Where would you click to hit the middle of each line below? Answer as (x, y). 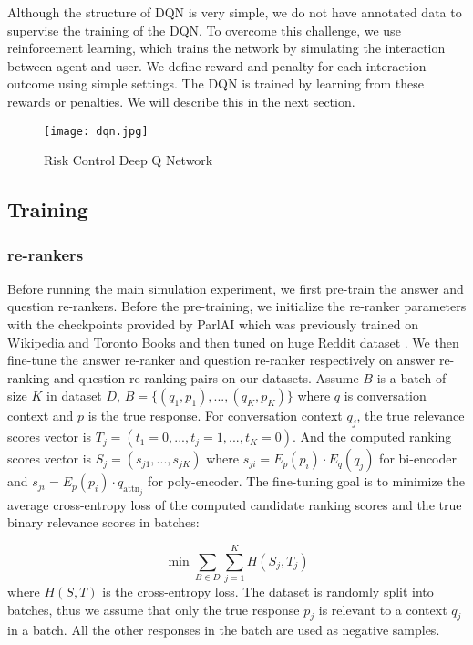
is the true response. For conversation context (215, 416)
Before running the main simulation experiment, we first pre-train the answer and (236, 288)
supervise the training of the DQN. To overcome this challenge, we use (204, 30)
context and (41, 416)
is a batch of (411, 377)
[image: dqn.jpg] (96, 131)
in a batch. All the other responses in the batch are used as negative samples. (224, 630)
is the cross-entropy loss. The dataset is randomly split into (268, 591)
